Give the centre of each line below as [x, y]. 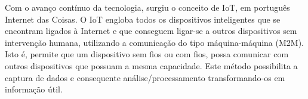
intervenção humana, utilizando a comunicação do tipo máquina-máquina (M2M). [154, 42]
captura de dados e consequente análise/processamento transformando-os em [145, 77]
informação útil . [34, 89]
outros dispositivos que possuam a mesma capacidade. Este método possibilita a [151, 65]
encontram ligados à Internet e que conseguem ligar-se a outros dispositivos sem [151, 31]
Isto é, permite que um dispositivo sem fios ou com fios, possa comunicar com [147, 54]
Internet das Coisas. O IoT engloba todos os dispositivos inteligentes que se [143, 19]
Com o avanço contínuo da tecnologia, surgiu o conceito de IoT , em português [147, 7]
